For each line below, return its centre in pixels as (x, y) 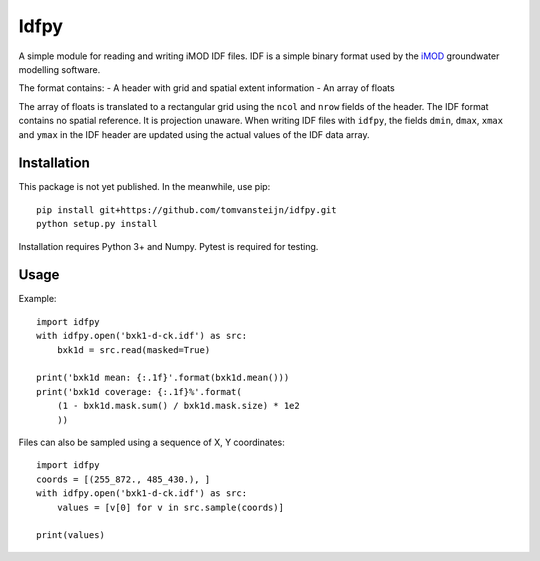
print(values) (70, 535)
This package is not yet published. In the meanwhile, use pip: (144, 187)
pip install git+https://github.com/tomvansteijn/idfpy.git (186, 209)
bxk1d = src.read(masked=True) (133, 349)
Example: (37, 299)
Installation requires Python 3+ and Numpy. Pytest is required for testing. (168, 246)
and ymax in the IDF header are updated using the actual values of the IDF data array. (194, 134)
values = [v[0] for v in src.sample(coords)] (170, 507)
